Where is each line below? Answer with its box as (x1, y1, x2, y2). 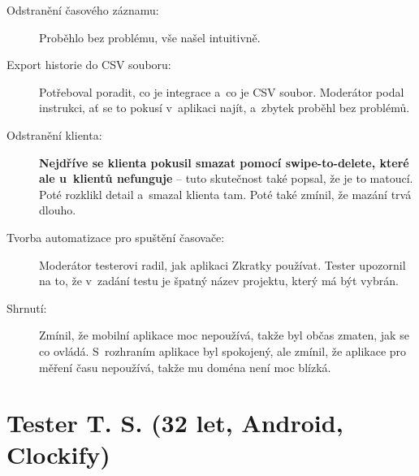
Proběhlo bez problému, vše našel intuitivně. (39, 28, 261, 45)
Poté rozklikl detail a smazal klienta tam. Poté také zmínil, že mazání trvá (39, 185, 412, 202)
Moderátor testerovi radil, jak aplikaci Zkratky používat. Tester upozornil (39, 256, 406, 273)
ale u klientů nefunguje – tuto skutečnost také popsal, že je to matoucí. (39, 170, 413, 187)
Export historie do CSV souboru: (6, 56, 171, 73)
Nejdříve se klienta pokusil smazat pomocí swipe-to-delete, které (39, 154, 409, 171)
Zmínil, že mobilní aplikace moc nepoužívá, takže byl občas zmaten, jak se (39, 327, 409, 344)
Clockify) (6, 438, 110, 471)
